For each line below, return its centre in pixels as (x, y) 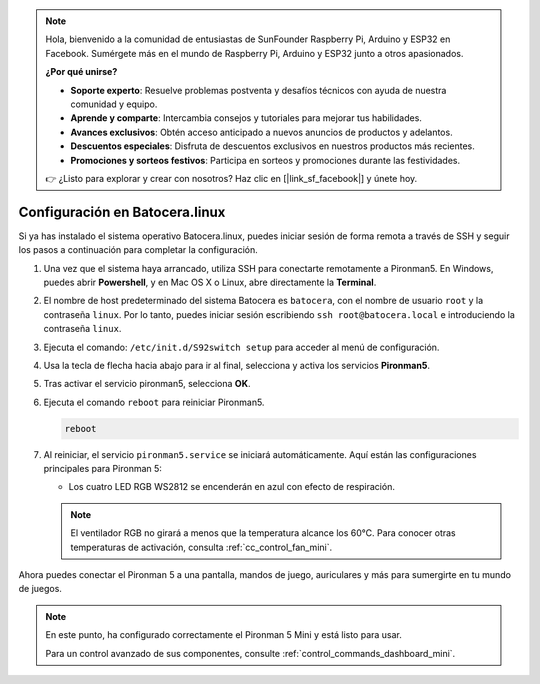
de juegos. (40, 589)
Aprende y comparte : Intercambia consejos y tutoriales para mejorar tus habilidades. (246, 118)
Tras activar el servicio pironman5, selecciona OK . (147, 384)
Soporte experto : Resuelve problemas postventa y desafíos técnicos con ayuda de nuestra (258, 90)
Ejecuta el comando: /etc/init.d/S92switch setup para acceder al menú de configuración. (241, 347)
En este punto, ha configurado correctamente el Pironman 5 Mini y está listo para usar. (223, 635)
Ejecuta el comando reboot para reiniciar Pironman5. (154, 402)
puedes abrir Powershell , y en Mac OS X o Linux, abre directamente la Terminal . (210, 282)
